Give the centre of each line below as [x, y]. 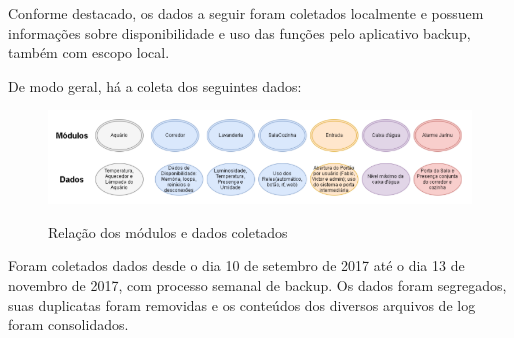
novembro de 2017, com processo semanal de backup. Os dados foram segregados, [257, 284]
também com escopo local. [89, 52]
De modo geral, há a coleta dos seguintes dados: [155, 85]
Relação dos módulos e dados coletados [168, 231]
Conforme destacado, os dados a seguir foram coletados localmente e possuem [246, 13]
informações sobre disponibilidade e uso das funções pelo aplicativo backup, [239, 32]
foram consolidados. [68, 324]
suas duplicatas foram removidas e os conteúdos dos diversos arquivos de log [242, 304]
